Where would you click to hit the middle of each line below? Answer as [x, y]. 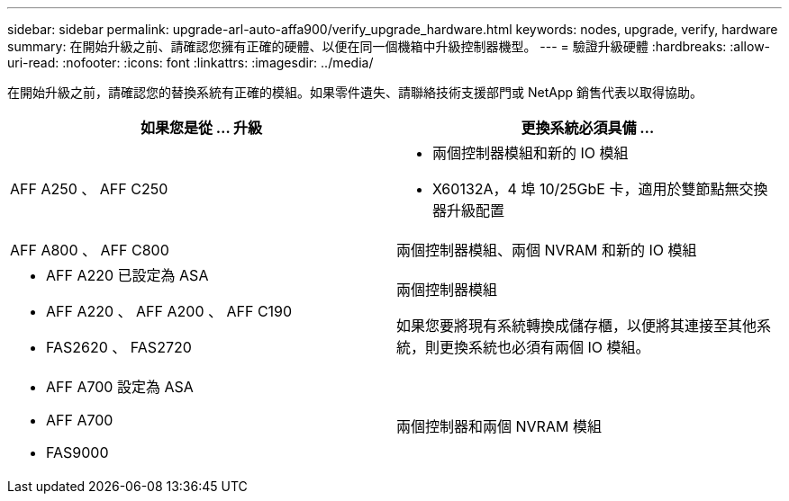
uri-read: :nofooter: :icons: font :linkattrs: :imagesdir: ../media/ [190, 63]
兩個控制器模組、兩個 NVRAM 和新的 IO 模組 [547, 250]
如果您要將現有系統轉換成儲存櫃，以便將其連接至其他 [577, 326]
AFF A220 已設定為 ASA [127, 275]
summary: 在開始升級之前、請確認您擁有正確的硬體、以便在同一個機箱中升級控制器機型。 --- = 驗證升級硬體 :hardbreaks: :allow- [389, 46]
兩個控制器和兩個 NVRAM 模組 [499, 426]
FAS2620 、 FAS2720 [119, 347]
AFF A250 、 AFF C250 [89, 189]
